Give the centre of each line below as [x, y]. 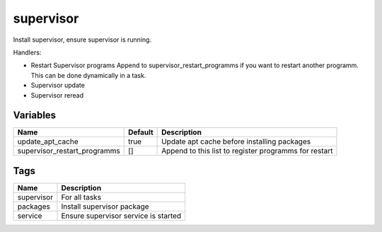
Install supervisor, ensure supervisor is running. [82, 40]
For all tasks [81, 197]
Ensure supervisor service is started [121, 216]
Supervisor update [58, 86]
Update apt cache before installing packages [236, 141]
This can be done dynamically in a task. [88, 75]
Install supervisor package [105, 207]
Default [140, 132]
